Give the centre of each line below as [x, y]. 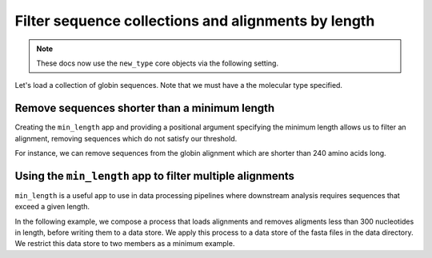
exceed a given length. [52, 207]
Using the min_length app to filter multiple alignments [155, 176]
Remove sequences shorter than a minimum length [145, 108]
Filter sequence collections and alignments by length [195, 21]
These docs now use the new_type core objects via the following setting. [158, 63]
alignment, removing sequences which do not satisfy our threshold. [126, 138]
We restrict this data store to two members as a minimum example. [125, 244]
